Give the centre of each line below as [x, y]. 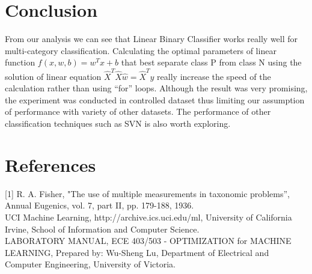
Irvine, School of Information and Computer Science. [102, 229]
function [20, 62]
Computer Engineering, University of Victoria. [90, 264]
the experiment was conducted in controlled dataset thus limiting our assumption [155, 99]
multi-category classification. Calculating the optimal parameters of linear [141, 50]
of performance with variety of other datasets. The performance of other [138, 111]
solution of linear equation [53, 76]
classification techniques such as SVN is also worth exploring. [118, 123]
